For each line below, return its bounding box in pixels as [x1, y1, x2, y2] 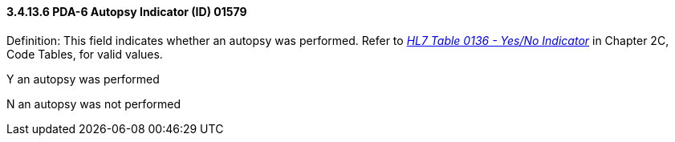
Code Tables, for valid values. [6, 47, 163, 61]
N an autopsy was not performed [6, 96, 181, 111]
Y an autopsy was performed [6, 71, 160, 86]
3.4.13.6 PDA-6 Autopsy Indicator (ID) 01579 [6, 5, 247, 18]
